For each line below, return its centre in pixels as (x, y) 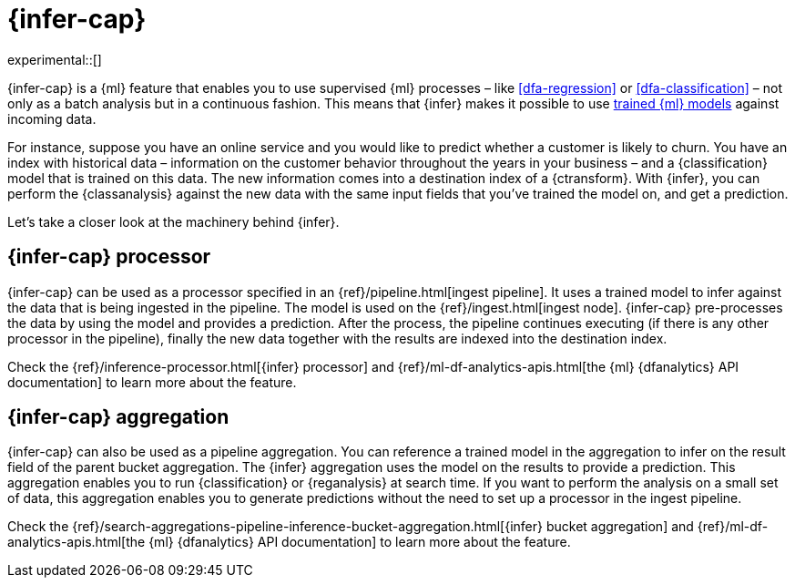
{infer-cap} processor (109, 257)
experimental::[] (55, 59)
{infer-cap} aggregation (118, 417)
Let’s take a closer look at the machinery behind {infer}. (173, 221)
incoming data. (52, 118)
